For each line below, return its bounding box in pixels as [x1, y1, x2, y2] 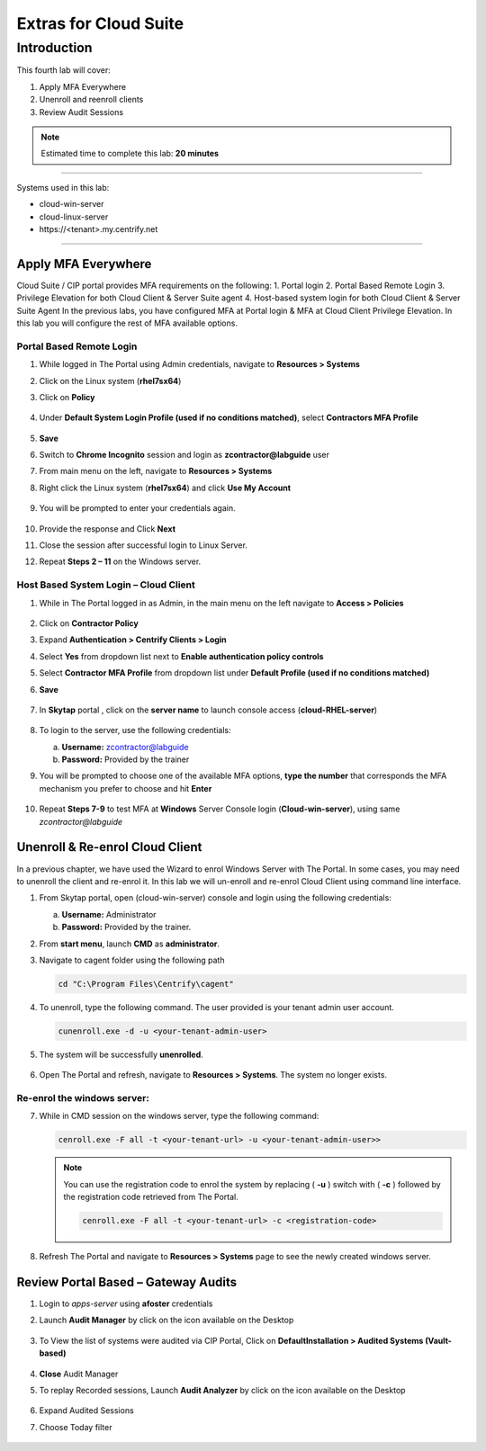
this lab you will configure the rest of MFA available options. [16, 318, 238, 328]
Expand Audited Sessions [39, 1405, 134, 1416]
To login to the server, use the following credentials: [39, 725, 231, 736]
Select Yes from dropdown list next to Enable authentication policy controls [39, 650, 324, 661]
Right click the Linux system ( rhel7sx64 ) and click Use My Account [39, 482, 292, 493]
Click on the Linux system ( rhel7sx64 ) [39, 375, 182, 386]
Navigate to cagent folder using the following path [39, 954, 225, 965]
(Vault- [424, 1335, 452, 1346]
